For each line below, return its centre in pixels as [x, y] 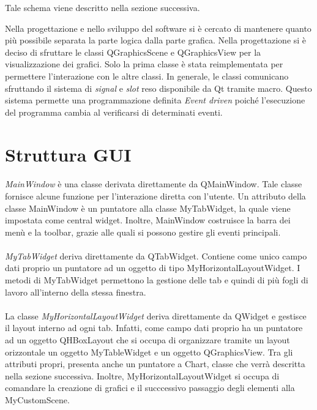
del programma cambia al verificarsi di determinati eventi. [114, 112]
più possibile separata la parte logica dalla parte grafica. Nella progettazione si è [156, 40]
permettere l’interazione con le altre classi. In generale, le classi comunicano [147, 76]
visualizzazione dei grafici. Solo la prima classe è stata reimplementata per [144, 64]
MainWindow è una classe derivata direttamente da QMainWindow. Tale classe [154, 184]
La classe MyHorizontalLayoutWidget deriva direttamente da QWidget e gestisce [156, 315]
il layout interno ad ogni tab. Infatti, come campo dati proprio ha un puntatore [154, 328]
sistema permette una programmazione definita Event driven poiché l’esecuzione [155, 100]
